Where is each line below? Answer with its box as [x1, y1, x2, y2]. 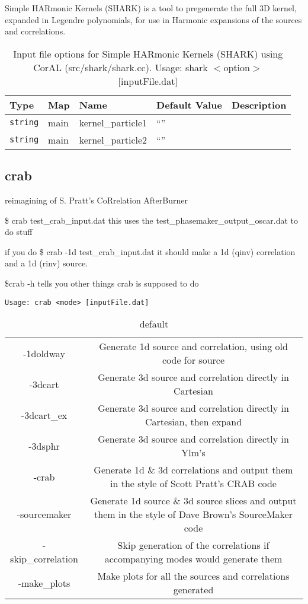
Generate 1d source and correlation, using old [99, 339, 288, 354]
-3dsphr [28, 438, 60, 453]
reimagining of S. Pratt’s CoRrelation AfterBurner [5, 193, 188, 206]
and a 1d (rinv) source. [5, 257, 88, 269]
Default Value [156, 97, 222, 112]
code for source [162, 353, 225, 367]
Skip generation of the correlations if [117, 538, 269, 552]
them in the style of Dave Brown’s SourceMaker [94, 507, 293, 522]
